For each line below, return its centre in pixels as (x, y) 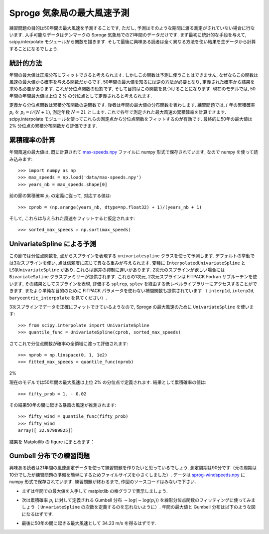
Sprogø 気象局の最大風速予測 (69, 13)
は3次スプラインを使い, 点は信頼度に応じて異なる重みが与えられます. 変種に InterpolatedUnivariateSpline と (128, 263)
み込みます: (21, 159)
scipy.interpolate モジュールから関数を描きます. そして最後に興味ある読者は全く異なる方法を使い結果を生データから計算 (133, 42)
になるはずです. (38, 514)
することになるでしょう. (34, 49)
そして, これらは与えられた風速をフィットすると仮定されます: (72, 218)
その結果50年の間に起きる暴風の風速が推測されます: (63, 405)
